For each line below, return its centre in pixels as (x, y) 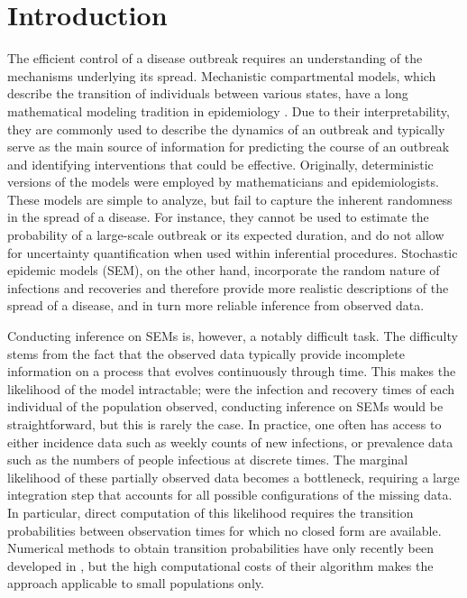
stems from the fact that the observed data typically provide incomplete (206, 353)
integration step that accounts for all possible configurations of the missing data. (230, 495)
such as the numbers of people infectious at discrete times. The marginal (208, 460)
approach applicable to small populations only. (136, 583)
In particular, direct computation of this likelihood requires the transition (211, 512)
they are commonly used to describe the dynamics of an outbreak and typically (226, 129)
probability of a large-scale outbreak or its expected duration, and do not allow (226, 235)
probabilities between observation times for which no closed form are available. (224, 530)
